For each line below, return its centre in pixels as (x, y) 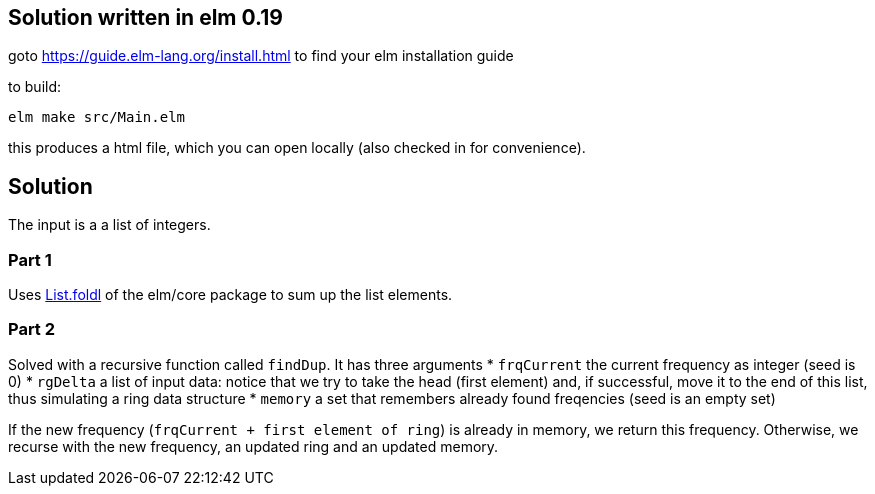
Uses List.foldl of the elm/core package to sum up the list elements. (230, 295)
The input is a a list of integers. (109, 225)
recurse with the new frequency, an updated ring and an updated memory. (253, 446)
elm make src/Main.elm (97, 117)
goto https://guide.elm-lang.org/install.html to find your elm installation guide (261, 56)
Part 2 (32, 329)
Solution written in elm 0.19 (145, 17)
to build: (35, 87)
